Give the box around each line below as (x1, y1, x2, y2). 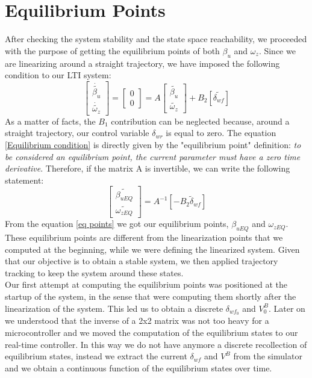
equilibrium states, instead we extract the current (5, 350, 187, 362)
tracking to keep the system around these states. (5, 266, 184, 279)
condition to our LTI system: (5, 69, 111, 81)
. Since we (258, 44, 296, 57)
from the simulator (233, 350, 302, 362)
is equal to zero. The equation (166, 126, 276, 139)
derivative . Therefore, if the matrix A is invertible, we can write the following (5, 162, 290, 175)
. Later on (268, 302, 305, 314)
